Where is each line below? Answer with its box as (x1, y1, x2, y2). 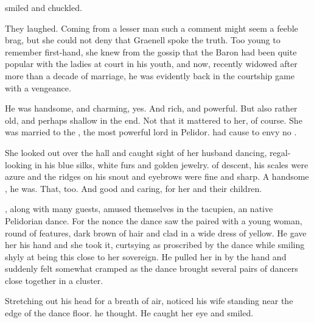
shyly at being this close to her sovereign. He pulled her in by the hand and (5, 250, 287, 263)
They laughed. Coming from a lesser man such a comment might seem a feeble (5, 21, 298, 34)
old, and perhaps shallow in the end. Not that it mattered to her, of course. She (5, 113, 302, 126)
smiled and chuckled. (5, 1, 82, 13)
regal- (270, 146, 291, 158)
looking (5, 158, 32, 171)
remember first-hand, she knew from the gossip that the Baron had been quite (5, 45, 297, 58)
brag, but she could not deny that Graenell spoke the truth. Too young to (5, 34, 281, 46)
